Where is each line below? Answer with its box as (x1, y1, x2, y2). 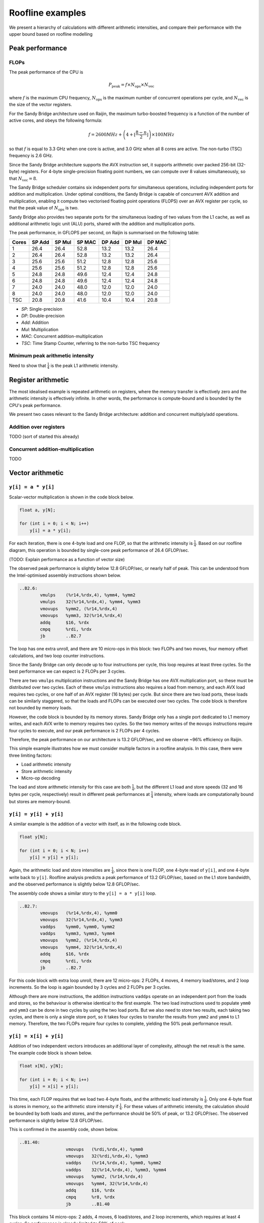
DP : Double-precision (21, 313, 65, 319)
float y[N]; (19, 834, 48, 839)
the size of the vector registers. (9, 102, 72, 108)
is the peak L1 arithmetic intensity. (50, 362, 119, 368)
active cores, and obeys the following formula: (9, 117, 103, 123)
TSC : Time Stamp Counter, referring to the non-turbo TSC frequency (21, 340, 160, 346)
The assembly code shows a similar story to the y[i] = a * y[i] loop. (9, 890, 156, 896)
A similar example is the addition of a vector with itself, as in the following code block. (9, 821, 182, 827)
